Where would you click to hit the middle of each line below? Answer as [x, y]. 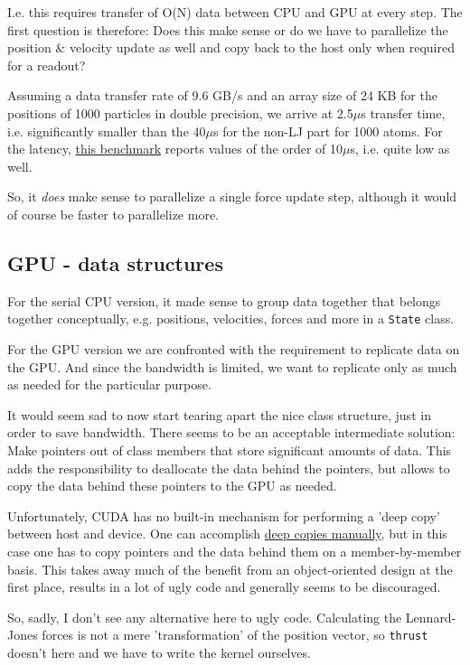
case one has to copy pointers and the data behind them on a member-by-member [235, 551]
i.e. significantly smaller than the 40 [107, 131]
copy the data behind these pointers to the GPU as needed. [172, 486]
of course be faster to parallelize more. [113, 214]
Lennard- [431, 617]
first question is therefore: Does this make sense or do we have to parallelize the [228, 29]
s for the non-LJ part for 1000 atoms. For [328, 131]
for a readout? [47, 65]
